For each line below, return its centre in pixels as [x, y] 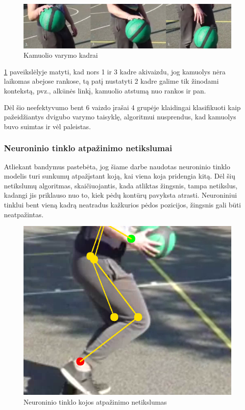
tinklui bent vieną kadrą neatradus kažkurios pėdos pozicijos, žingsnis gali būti [122, 205]
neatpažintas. [24, 214]
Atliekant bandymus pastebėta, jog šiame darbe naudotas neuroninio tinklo [117, 166]
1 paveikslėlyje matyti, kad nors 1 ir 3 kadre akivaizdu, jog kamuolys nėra [115, 71]
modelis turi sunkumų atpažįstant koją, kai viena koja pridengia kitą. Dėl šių [120, 176]
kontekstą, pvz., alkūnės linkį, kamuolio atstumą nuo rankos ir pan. [105, 91]
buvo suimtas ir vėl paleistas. [48, 126]
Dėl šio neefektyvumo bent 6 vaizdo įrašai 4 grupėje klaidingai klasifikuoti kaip [122, 107]
